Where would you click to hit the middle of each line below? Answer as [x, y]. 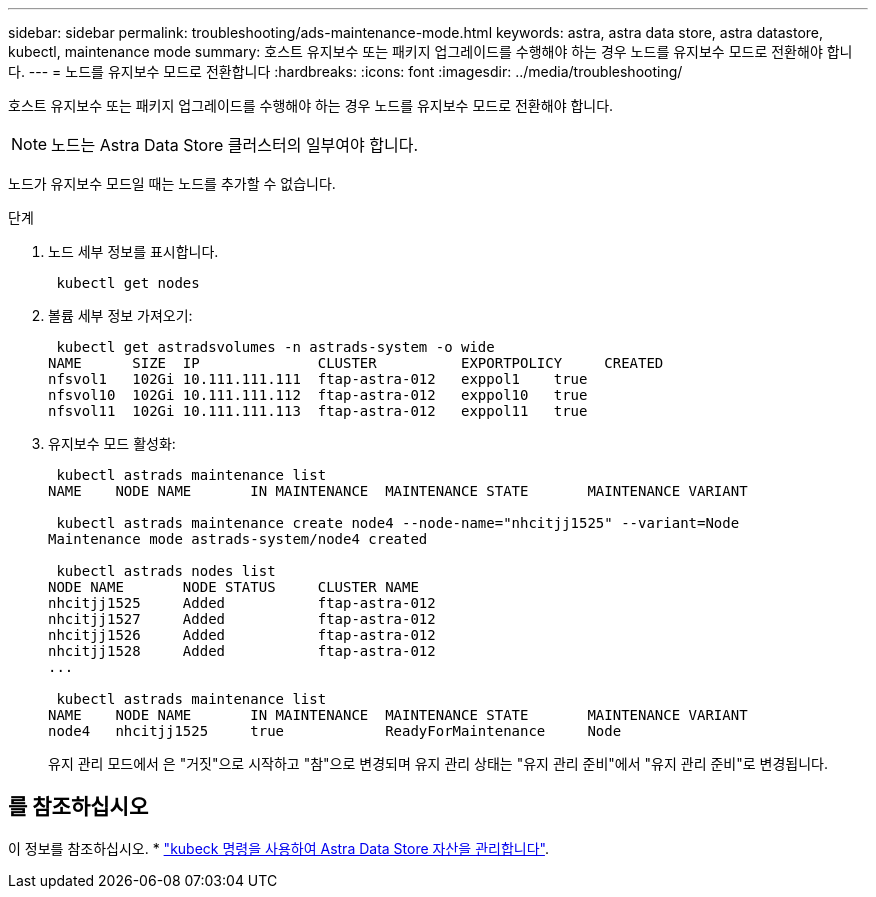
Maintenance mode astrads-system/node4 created [238, 539]
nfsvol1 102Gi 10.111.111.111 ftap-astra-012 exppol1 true [318, 379]
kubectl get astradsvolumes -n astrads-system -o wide [275, 347]
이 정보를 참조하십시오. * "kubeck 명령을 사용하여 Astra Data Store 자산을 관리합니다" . [278, 848]
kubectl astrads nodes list [166, 571]
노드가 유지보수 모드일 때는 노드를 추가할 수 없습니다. [172, 183]
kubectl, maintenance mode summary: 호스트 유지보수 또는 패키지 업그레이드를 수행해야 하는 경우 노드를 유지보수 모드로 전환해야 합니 [430, 51]
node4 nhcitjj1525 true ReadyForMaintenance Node [335, 731]
